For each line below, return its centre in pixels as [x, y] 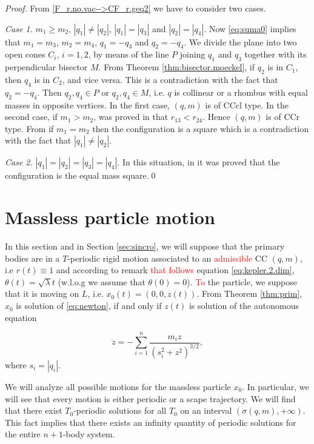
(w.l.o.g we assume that [102, 281]
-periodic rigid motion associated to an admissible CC [167, 258]
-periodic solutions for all [120, 410]
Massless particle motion [110, 217]
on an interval [206, 410]
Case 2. [19, 162]
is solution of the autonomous [244, 306]
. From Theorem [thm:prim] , [249, 293]
